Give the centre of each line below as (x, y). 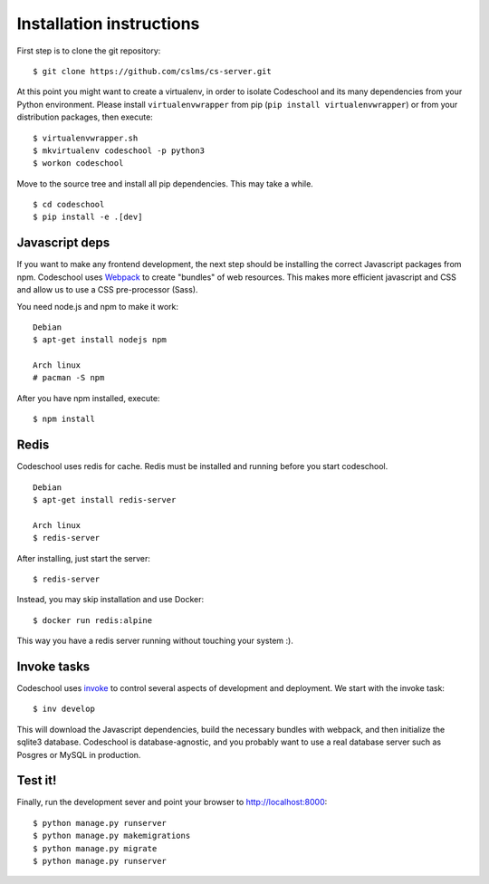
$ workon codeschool (78, 163)
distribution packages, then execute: (85, 117)
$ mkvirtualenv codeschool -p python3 (119, 150)
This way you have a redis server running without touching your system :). (155, 641)
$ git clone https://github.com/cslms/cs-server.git (152, 71)
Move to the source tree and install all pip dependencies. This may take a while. (165, 183)
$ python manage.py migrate (95, 848)
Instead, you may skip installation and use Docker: (110, 600)
